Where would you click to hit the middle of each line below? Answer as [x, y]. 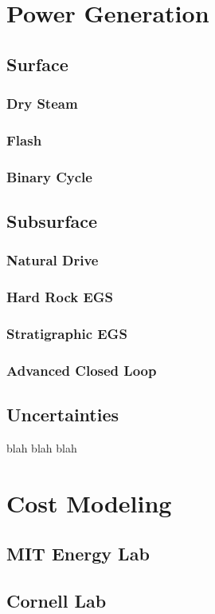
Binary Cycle [49, 176]
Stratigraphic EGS [67, 334]
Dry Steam [42, 104]
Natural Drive [53, 260]
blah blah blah [42, 448]
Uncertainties [63, 415]
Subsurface [52, 221]
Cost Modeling [89, 502]
